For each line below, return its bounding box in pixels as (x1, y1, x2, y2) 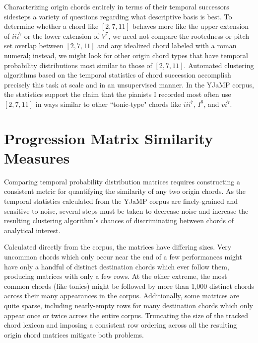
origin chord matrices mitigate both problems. (4, 329, 144, 340)
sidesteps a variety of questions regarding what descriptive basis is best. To (4, 11, 232, 21)
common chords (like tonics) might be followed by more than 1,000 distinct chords (4, 280, 255, 291)
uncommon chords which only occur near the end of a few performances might (4, 252, 242, 261)
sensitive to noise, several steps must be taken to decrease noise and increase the (4, 205, 249, 216)
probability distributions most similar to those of (4, 60, 152, 70)
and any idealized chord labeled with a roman (97, 40, 237, 51)
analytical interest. (4, 225, 61, 235)
